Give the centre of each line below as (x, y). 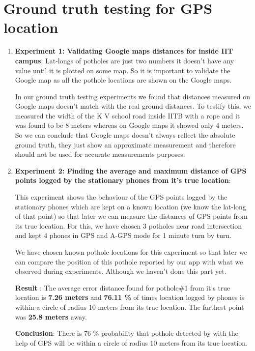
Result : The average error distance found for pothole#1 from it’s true (123, 287)
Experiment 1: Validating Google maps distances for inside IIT (124, 51)
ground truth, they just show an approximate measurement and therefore (125, 144)
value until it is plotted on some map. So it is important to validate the (123, 70)
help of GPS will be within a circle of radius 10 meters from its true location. (131, 342)
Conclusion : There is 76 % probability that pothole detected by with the (127, 333)
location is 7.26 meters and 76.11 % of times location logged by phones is (130, 297)
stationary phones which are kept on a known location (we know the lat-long (130, 206)
